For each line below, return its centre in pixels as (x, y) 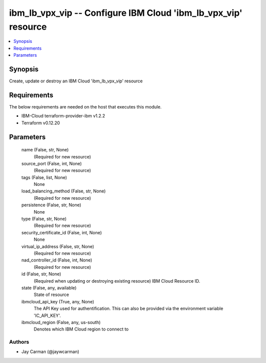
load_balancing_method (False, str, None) (64, 191)
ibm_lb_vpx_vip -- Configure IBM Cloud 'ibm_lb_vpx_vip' (126, 13)
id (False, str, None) (41, 274)
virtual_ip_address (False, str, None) (58, 246)
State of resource (51, 295)
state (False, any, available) (49, 288)
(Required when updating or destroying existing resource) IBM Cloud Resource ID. (117, 281)
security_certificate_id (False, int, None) (62, 232)
